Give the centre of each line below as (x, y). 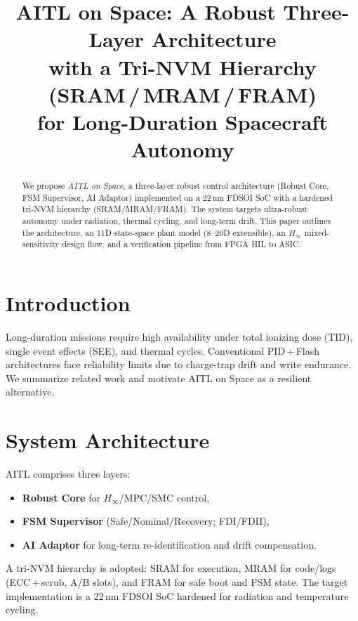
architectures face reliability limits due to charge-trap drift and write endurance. (179, 364)
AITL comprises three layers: (68, 474)
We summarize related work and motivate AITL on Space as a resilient (159, 378)
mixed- (317, 232)
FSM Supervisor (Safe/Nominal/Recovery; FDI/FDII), (146, 521)
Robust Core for (61, 497)
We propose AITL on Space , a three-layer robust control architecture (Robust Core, (175, 186)
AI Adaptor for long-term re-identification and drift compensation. (169, 544)
